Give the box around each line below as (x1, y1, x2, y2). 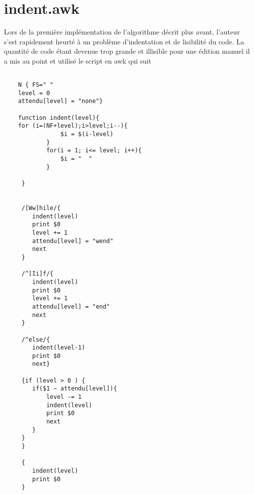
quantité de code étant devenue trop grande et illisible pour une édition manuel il (4, 46, 250, 56)
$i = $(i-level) (60, 131, 113, 138)
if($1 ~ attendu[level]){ (32, 385, 117, 392)
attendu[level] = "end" (32, 303, 110, 310)
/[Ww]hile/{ (21, 205, 61, 212)
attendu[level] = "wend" (32, 237, 113, 245)
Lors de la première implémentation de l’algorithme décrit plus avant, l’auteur (4, 27, 240, 37)
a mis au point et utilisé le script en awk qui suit (4, 55, 151, 66)
